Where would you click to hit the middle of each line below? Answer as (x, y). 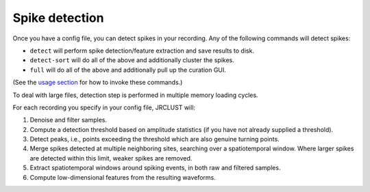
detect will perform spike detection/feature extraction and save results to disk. (142, 51)
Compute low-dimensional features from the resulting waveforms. (123, 177)
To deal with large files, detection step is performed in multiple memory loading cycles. (135, 95)
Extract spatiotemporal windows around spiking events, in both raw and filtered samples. (155, 168)
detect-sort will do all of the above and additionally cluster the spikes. (132, 60)
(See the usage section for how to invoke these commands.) (98, 83)
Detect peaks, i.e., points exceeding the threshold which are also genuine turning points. (155, 139)
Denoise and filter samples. (69, 120)
